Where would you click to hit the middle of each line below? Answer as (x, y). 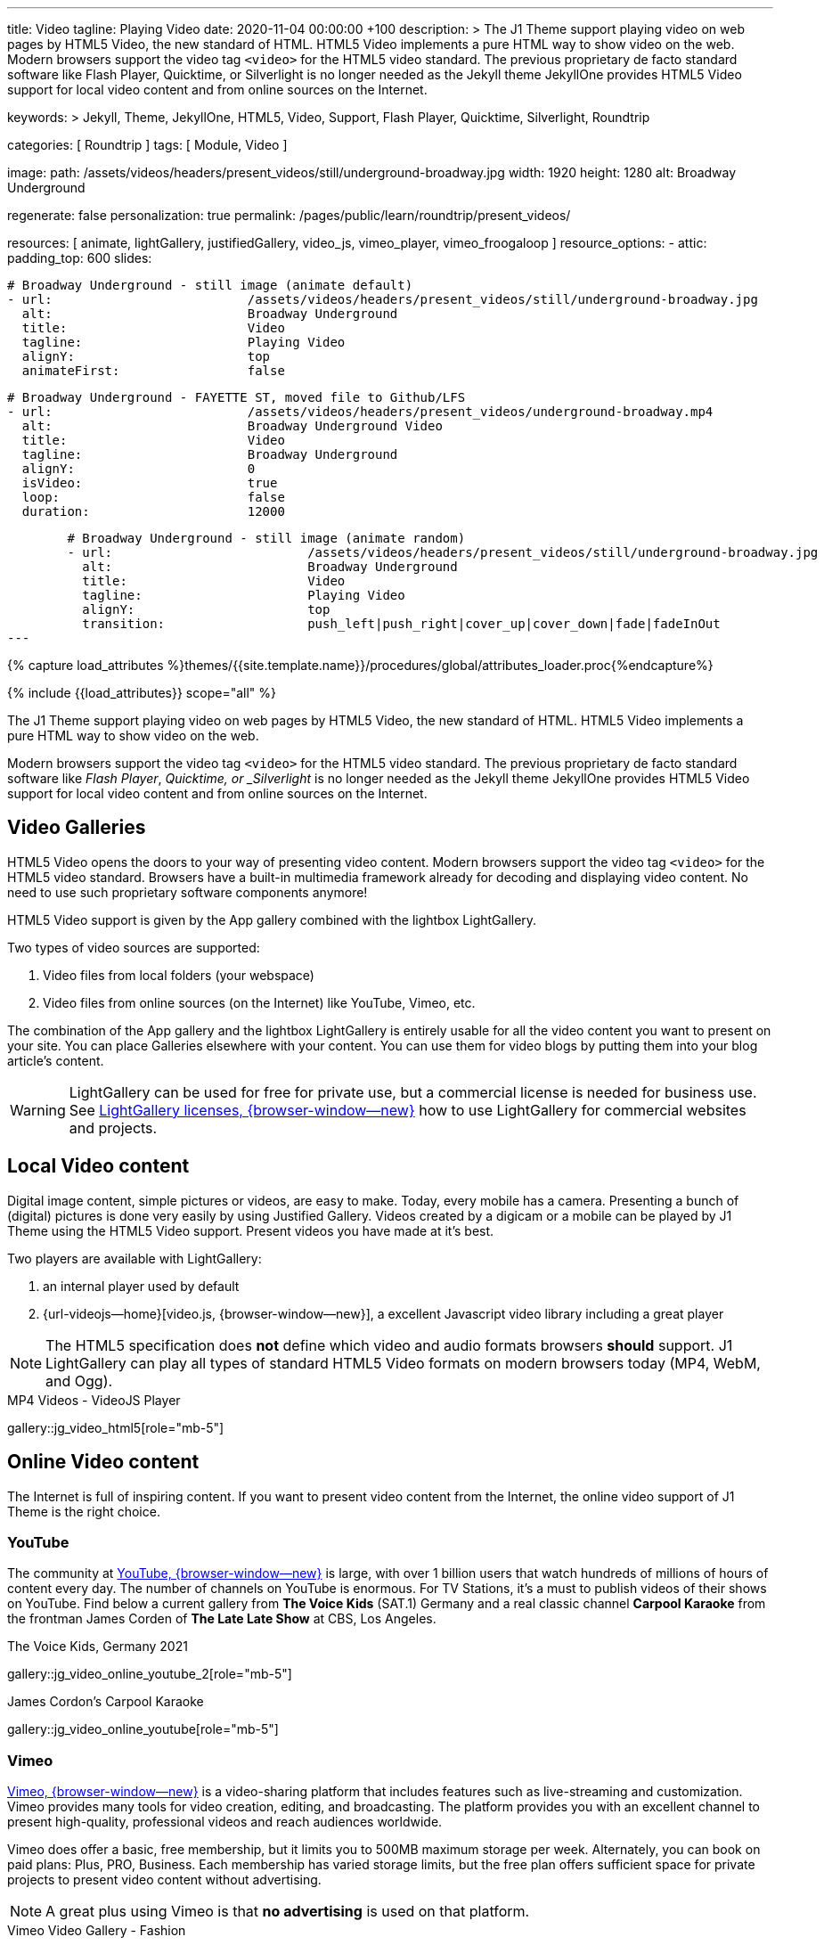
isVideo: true (150, 483)
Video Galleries (77, 828)
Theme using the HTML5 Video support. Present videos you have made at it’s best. (251, 1230)
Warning (38, 1110)
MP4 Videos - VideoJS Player (94, 1400)
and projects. (113, 1128)
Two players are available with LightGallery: (135, 1258)
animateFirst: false (153, 371)
